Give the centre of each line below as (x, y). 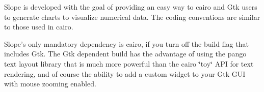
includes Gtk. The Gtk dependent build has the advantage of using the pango (125, 54)
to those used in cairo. (39, 27)
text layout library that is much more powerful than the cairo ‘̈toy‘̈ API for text (129, 63)
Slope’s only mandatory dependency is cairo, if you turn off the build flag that (126, 43)
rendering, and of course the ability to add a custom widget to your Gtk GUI (125, 73)
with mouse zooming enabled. (50, 84)
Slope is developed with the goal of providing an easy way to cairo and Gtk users (131, 7)
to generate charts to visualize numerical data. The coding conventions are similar (132, 17)
